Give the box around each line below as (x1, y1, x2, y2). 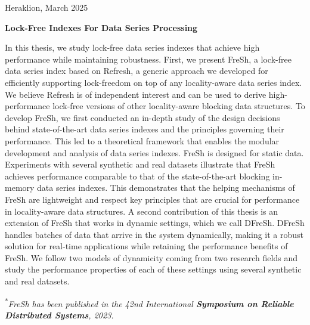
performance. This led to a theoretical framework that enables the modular (5, 134, 280, 147)
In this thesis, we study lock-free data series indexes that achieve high (5, 41, 260, 54)
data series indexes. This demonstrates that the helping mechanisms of (37, 181, 295, 194)
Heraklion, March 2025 (5, 1, 88, 13)
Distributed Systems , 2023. (5, 308, 114, 321)
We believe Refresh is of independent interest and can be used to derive (5, 88, 266, 100)
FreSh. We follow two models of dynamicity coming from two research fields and (5, 251, 297, 264)
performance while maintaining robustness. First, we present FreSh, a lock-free (5, 52, 292, 65)
